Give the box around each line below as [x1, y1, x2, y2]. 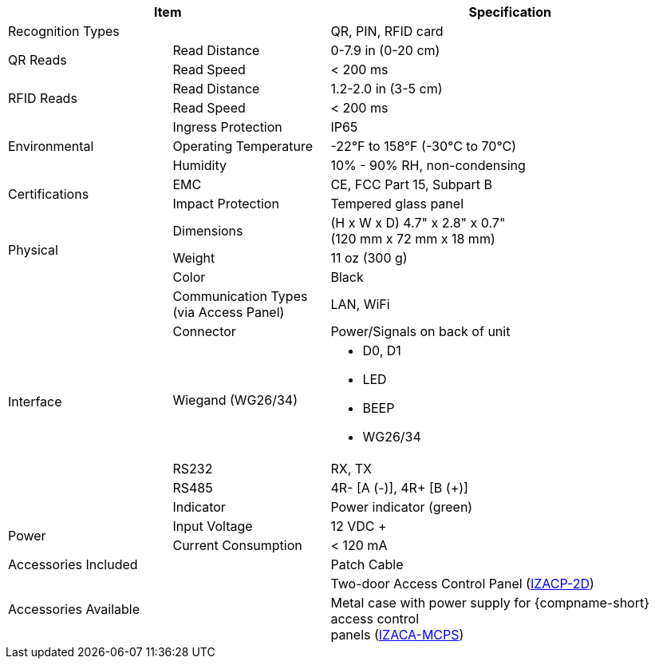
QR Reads [8, 52, 67, 68]
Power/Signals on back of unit [330, 323, 511, 339]
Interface [8, 394, 62, 410]
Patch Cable [330, 556, 404, 572]
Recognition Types [8, 23, 120, 39]
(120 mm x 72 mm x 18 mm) [330, 231, 495, 247]
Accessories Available [8, 601, 140, 617]
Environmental [8, 138, 94, 154]
